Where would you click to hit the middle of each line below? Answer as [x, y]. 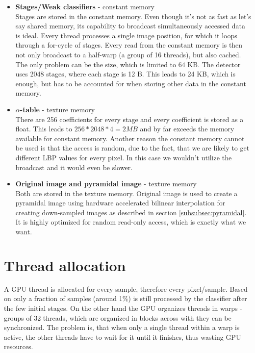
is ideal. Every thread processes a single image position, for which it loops [126, 35]
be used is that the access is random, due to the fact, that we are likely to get [132, 148]
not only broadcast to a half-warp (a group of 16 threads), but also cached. [128, 54]
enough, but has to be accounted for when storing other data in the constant [131, 83]
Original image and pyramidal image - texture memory [106, 184]
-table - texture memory [57, 109]
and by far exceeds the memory [187, 129]
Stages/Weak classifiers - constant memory [85, 6]
